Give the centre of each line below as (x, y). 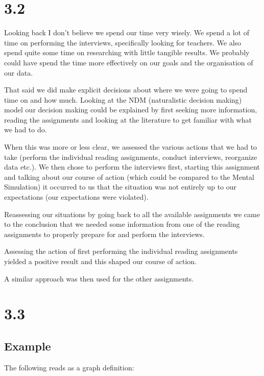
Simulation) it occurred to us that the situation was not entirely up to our (121, 187)
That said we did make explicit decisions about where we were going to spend (126, 90)
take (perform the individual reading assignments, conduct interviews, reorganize (131, 157)
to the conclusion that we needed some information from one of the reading (122, 224)
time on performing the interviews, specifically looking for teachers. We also (123, 42)
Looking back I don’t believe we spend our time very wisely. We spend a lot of (127, 32)
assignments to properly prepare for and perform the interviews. (104, 234)
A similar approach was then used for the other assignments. (99, 278)
